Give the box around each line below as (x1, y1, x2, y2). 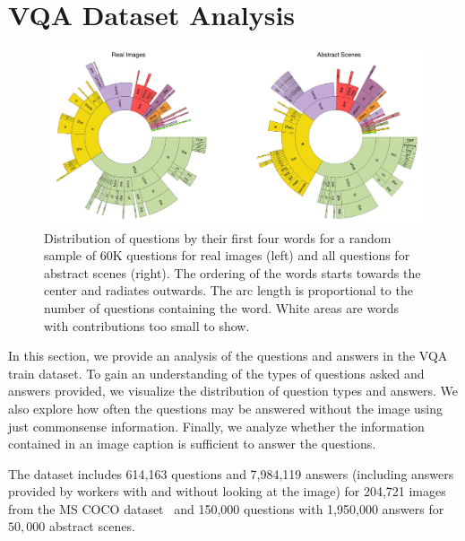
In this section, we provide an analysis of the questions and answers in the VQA (8, 346, 448, 365)
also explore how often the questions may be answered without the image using (8, 398, 443, 417)
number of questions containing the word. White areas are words (44, 298, 400, 317)
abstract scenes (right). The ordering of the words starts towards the (44, 263, 421, 282)
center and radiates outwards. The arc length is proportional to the (44, 281, 413, 300)
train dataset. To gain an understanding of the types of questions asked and (8, 363, 425, 382)
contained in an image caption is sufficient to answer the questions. (8, 434, 376, 453)
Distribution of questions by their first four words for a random (44, 228, 392, 247)
